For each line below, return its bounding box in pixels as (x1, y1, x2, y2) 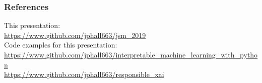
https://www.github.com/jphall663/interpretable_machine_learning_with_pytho (4, 49, 258, 59)
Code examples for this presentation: (4, 39, 117, 50)
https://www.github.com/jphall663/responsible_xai (4, 69, 164, 79)
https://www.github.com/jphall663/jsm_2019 (4, 29, 146, 40)
